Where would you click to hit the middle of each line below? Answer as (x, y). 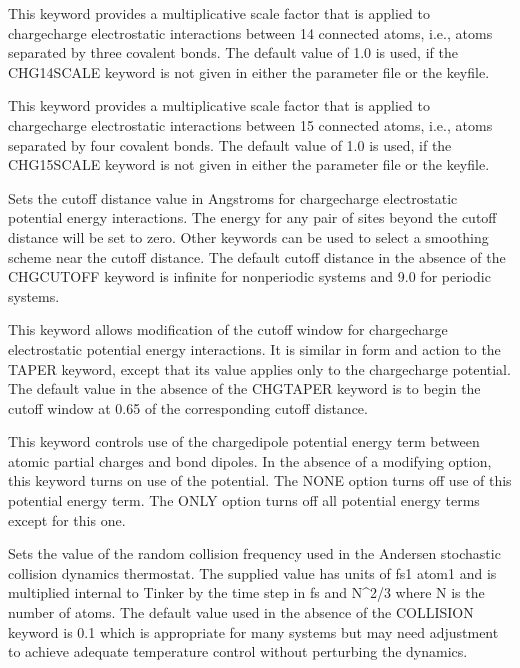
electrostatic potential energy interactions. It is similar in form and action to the (254, 348)
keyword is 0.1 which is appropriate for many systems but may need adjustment (253, 631)
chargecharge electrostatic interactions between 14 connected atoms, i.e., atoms (250, 32)
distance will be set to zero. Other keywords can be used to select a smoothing (248, 236)
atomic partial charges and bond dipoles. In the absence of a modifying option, (250, 460)
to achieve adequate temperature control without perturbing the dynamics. (238, 651)
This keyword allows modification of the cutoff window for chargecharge (228, 329)
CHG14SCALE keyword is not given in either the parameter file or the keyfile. (249, 71)
